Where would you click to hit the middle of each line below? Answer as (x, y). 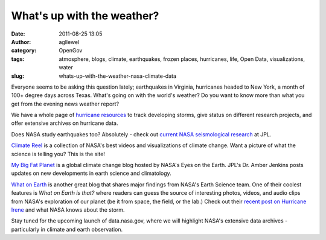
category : (24, 51)
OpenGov (71, 51)
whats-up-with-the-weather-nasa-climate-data (118, 76)
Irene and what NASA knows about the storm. (68, 210)
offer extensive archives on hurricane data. (65, 123)
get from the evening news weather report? (65, 104)
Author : (21, 42)
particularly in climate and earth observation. (67, 229)
